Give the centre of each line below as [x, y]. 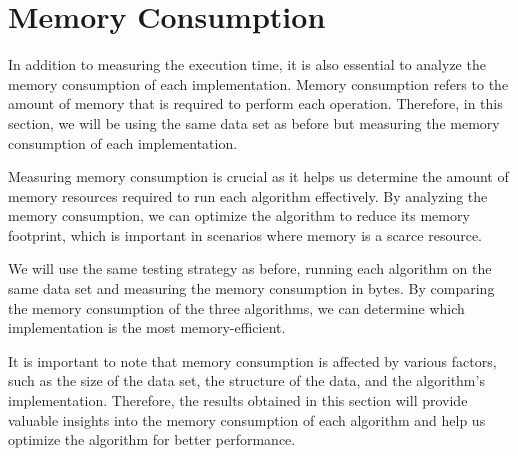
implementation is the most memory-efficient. [147, 327]
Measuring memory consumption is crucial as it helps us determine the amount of [258, 176]
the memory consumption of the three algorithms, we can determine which [236, 307]
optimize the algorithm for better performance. [152, 439]
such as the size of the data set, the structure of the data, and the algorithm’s [246, 380]
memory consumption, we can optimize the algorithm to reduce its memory [239, 215]
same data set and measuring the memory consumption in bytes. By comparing [251, 288]
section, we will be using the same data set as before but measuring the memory [254, 122]
